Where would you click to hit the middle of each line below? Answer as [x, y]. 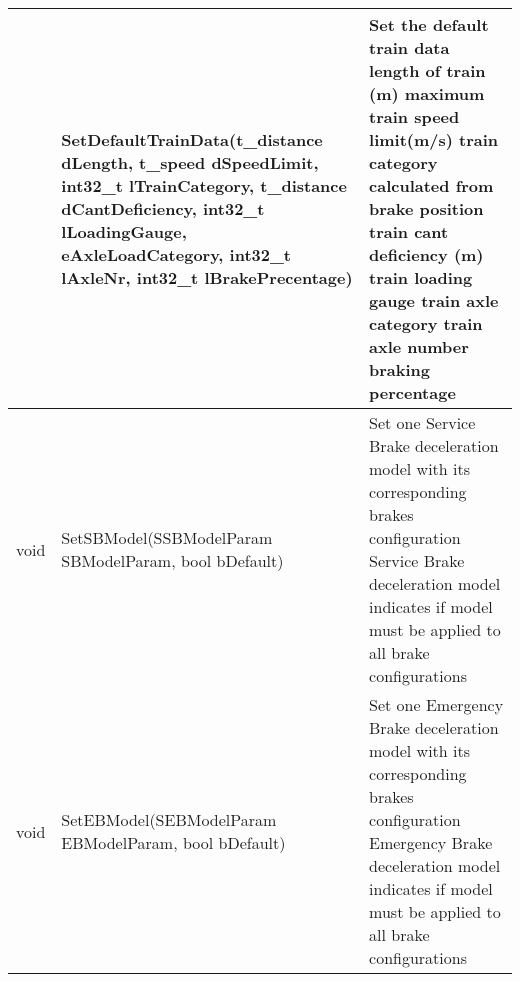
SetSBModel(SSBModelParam [167, 537]
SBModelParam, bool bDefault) [172, 560]
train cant [409, 231]
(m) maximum [427, 93]
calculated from [431, 185]
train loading [421, 277]
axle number [419, 346]
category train [426, 323]
